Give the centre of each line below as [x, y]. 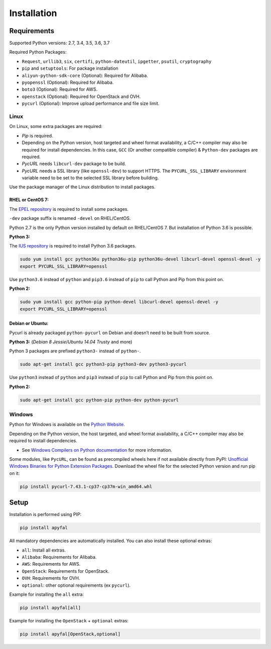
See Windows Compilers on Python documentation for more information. [97, 450]
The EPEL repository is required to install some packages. [69, 209]
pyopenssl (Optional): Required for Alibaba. [68, 82]
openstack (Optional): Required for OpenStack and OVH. [81, 96]
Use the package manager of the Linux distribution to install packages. [82, 187]
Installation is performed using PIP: [45, 514]
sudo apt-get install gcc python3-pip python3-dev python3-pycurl [103, 364]
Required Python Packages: [38, 52]
